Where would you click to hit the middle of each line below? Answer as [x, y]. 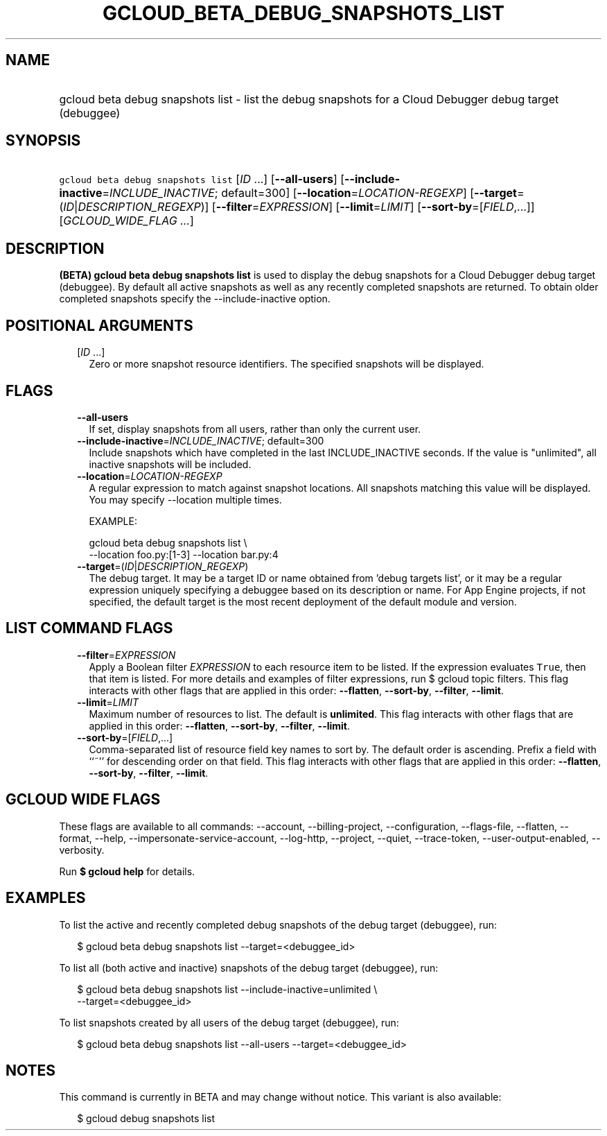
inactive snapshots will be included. [170, 464]
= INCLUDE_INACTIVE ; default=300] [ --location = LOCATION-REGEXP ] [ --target [309, 193]
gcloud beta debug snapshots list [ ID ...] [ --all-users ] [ [202, 179]
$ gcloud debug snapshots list [146, 1119]
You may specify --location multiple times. [185, 499]
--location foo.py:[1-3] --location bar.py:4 [184, 554]
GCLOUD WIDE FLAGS [83, 800]
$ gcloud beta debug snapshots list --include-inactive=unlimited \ [227, 989]
